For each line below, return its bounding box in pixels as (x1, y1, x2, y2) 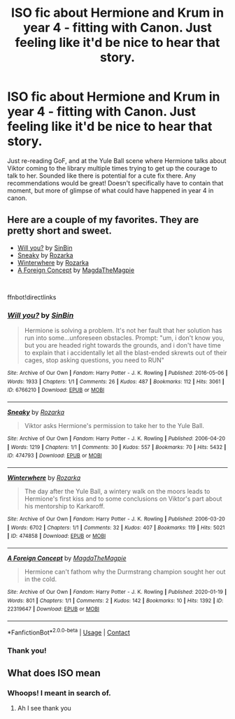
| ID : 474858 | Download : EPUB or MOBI (7, 533, 106, 540)
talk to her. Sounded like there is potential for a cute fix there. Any (7, 171, 197, 180)
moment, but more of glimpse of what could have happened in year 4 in (7, 186, 214, 194)
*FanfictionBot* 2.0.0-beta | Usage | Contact (7, 627, 131, 636)
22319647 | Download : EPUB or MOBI (7, 606, 100, 613)
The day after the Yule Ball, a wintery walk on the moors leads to (24, 487, 211, 495)
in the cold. (24, 575, 57, 583)
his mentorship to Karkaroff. (24, 501, 105, 510)
